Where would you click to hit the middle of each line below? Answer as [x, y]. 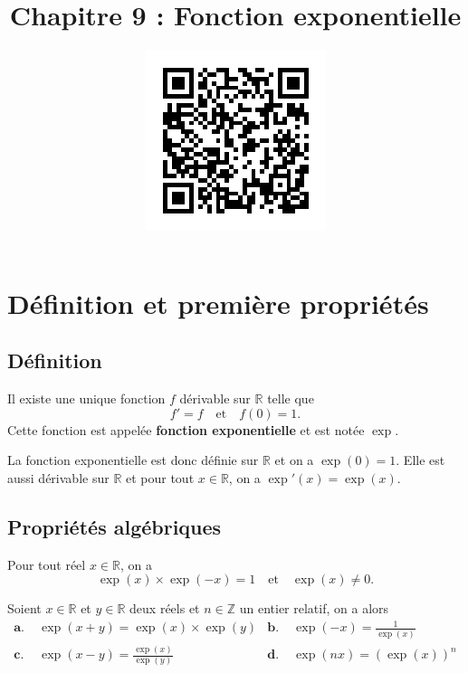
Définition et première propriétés [218, 303]
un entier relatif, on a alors [314, 608]
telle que [291, 398]
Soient [24, 608]
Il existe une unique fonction [86, 398]
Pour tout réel [47, 564]
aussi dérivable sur [58, 477]
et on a [294, 460]
